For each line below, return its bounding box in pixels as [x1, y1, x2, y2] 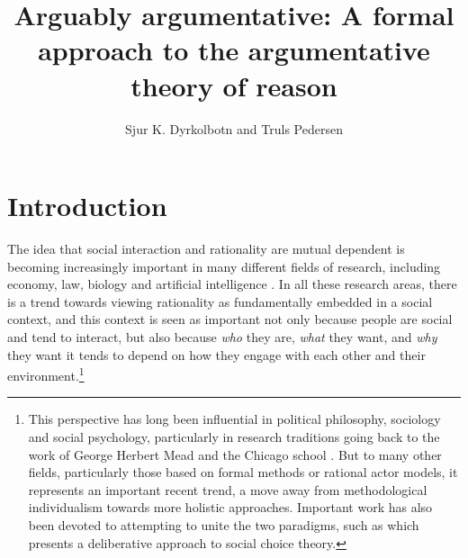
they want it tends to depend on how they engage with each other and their [7, 345, 426, 364]
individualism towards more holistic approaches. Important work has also [28, 498, 433, 517]
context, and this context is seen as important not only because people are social [7, 310, 453, 328]
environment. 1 [7, 364, 85, 384]
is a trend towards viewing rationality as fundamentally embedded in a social [7, 292, 433, 310]
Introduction [7, 187, 167, 224]
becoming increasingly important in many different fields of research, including [7, 256, 441, 275]
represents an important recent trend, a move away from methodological [28, 480, 427, 499]
